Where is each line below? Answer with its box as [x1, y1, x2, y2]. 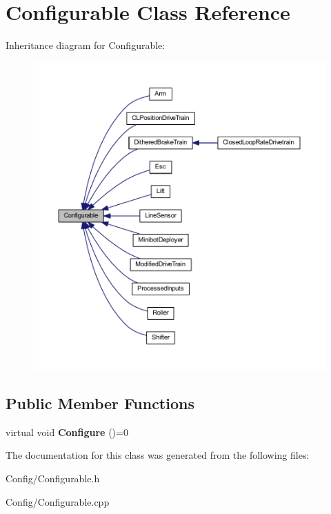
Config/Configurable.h [6, 471, 100, 486]
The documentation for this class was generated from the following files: [6, 448, 310, 462]
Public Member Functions [6, 393, 194, 414]
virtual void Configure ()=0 [6, 424, 128, 439]
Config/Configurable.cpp [6, 494, 110, 508]
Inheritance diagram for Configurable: [6, 38, 165, 52]
